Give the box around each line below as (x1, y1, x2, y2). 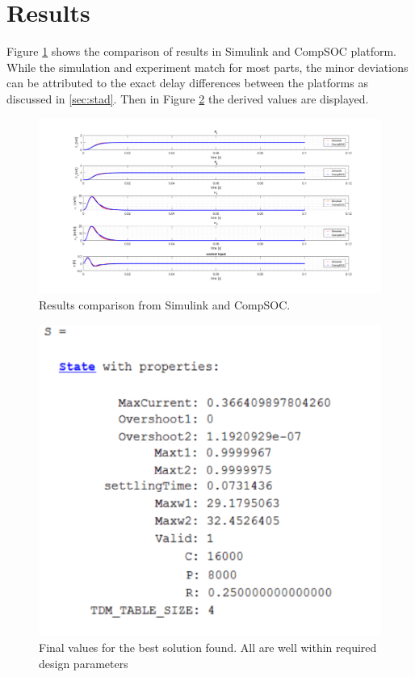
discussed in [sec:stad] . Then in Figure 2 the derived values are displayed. (6, 90, 369, 107)
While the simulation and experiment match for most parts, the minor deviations (6, 58, 409, 75)
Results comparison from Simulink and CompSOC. (39, 296, 291, 313)
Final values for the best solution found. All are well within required (39, 638, 377, 655)
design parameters (39, 654, 128, 671)
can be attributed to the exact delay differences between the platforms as (6, 74, 368, 91)
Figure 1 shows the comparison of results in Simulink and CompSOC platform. (6, 43, 396, 60)
